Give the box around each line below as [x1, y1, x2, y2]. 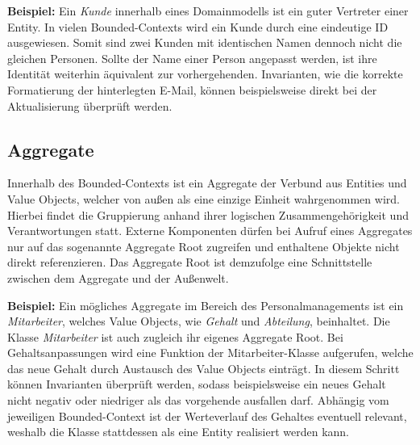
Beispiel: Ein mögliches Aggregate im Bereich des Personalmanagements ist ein [7, 296, 404, 313]
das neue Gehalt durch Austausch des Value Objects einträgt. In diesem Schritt [7, 359, 400, 376]
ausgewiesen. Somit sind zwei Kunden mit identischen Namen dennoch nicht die [7, 34, 402, 51]
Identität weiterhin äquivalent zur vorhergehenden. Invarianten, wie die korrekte [7, 65, 403, 82]
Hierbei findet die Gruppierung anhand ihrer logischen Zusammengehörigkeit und [7, 206, 409, 223]
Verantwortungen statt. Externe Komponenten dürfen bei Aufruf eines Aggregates [7, 222, 413, 239]
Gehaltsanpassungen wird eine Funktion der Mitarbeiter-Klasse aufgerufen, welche [7, 344, 414, 361]
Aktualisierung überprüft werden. [7, 97, 173, 114]
